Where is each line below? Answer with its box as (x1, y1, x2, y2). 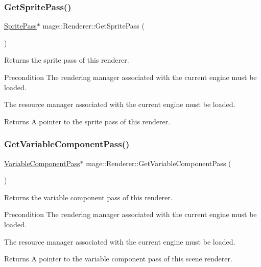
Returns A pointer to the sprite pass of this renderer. (4, 116, 171, 126)
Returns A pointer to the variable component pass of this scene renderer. (4, 253, 232, 264)
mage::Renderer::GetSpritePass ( (42, 20, 145, 31)
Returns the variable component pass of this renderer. (4, 192, 173, 202)
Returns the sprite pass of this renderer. (4, 55, 129, 65)
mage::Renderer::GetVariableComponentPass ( (86, 157, 231, 168)
